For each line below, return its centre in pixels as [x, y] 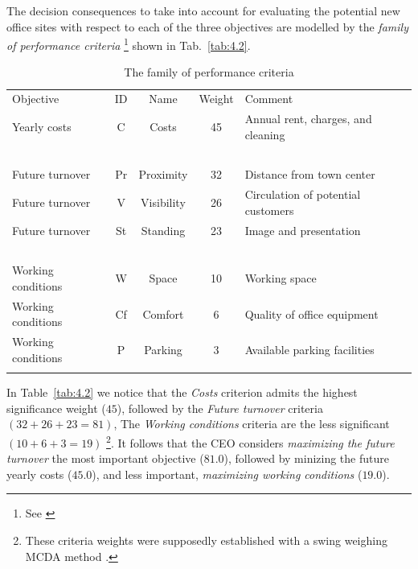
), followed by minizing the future [306, 458]
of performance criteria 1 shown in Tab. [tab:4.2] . [129, 44]
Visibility [163, 202]
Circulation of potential [303, 194]
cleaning [265, 134]
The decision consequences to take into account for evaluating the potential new [203, 10]
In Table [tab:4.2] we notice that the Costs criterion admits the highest [182, 392]
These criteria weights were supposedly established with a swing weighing [206, 540]
